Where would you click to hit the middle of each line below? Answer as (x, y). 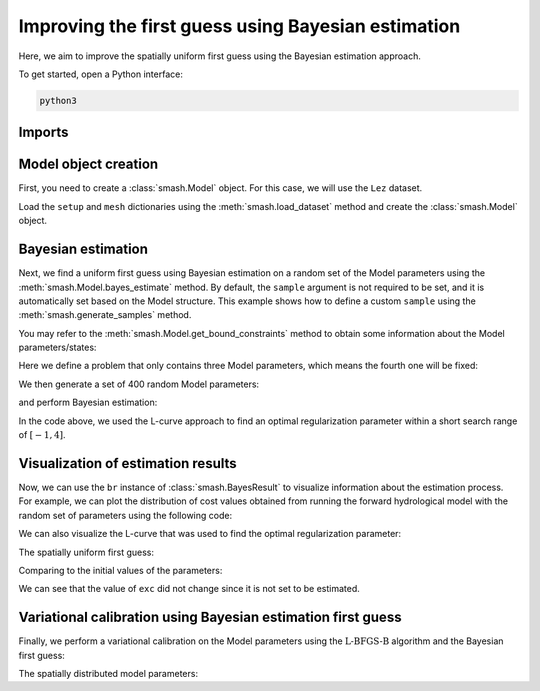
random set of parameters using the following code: (125, 515)
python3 (58, 100)
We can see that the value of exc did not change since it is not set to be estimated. (189, 589)
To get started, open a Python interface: (101, 74)
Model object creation (88, 164)
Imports (43, 132)
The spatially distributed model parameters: (108, 673)
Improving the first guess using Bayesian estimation (239, 26)
